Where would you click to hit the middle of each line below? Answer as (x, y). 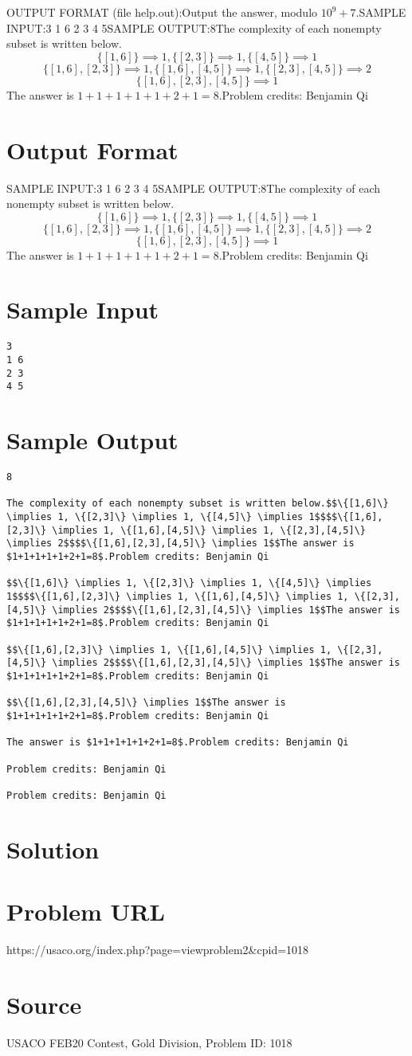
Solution (53, 849)
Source (44, 1004)
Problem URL (86, 911)
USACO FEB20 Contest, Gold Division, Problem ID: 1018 (149, 1042)
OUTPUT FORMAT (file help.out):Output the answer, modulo (162, 12)
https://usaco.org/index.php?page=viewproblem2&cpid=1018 (158, 950)
